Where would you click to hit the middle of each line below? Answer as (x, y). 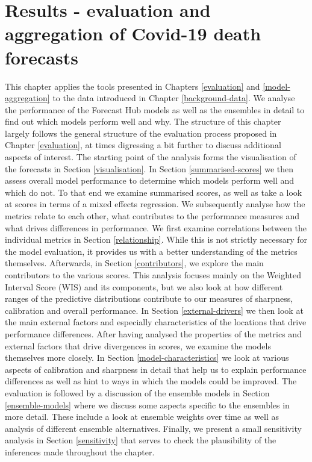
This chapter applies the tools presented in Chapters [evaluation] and (133, 86)
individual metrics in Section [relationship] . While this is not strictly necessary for (156, 239)
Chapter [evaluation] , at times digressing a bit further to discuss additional (143, 145)
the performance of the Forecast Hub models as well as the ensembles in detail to (155, 109)
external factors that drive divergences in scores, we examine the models (138, 345)
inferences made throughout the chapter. (80, 451)
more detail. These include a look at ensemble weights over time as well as (142, 417)
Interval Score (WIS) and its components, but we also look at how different (144, 286)
